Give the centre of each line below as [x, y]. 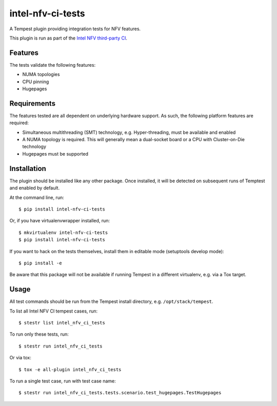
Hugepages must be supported [55, 153]
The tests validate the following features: [53, 65]
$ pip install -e [40, 263]
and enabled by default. [35, 188]
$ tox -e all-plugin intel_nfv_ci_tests [70, 369]
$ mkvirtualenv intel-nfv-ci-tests [63, 233]
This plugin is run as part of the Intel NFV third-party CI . [68, 38]
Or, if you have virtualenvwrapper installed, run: [60, 221]
